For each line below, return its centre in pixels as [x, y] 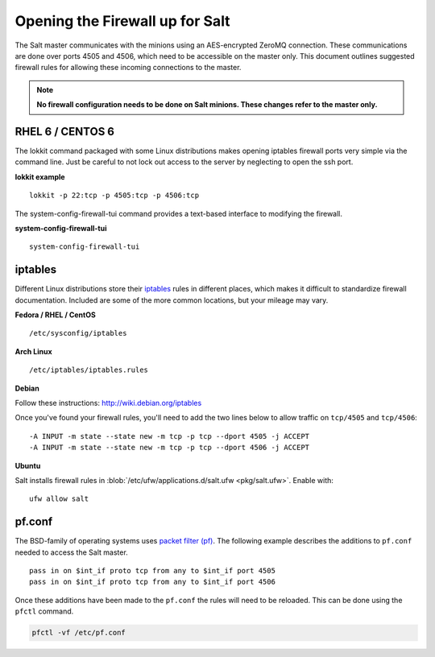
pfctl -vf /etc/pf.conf [79, 633]
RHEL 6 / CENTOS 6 [65, 132]
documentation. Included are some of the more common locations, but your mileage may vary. [172, 300]
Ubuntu [28, 465]
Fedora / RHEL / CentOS [55, 315]
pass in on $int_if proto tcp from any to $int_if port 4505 [152, 571]
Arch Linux [33, 351]
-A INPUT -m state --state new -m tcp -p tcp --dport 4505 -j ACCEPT [170, 436]
